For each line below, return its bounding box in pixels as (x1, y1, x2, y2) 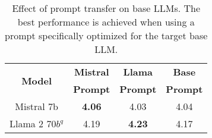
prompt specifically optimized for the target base (5, 29, 208, 42)
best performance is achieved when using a (17, 15, 195, 29)
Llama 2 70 (10, 117, 56, 130)
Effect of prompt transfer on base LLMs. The (12, 1, 201, 15)
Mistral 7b (15, 99, 58, 113)
